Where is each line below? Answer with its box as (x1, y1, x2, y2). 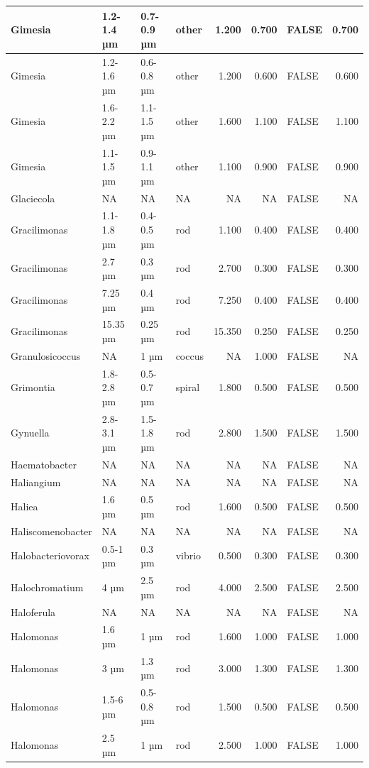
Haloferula (11, 604, 56, 619)
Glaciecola (11, 190, 55, 205)
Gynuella (11, 425, 50, 440)
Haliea (11, 499, 38, 514)
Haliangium (11, 474, 61, 489)
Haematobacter (11, 456, 77, 471)
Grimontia (11, 380, 55, 395)
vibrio (175, 548, 202, 563)
